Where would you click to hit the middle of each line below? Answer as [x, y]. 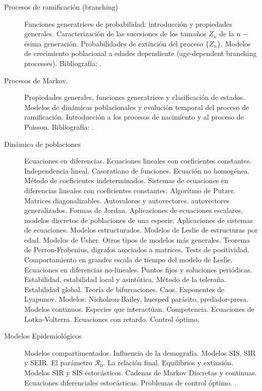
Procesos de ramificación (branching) [61, 7]
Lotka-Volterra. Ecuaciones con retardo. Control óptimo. [112, 319]
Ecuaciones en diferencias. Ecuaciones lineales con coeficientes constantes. [138, 161]
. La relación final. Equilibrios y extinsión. [168, 362]
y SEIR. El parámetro [58, 362]
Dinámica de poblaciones [42, 144]
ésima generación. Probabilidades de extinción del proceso [114, 43]
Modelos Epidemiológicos [43, 336]
